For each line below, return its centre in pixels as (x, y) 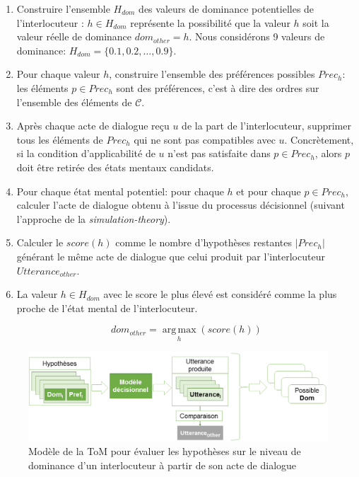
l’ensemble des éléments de (74, 102)
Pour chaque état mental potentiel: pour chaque (120, 191)
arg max (179, 330)
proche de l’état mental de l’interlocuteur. (107, 308)
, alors (328, 153)
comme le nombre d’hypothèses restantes (204, 242)
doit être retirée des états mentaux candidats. (115, 167)
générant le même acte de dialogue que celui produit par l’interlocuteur (171, 256)
